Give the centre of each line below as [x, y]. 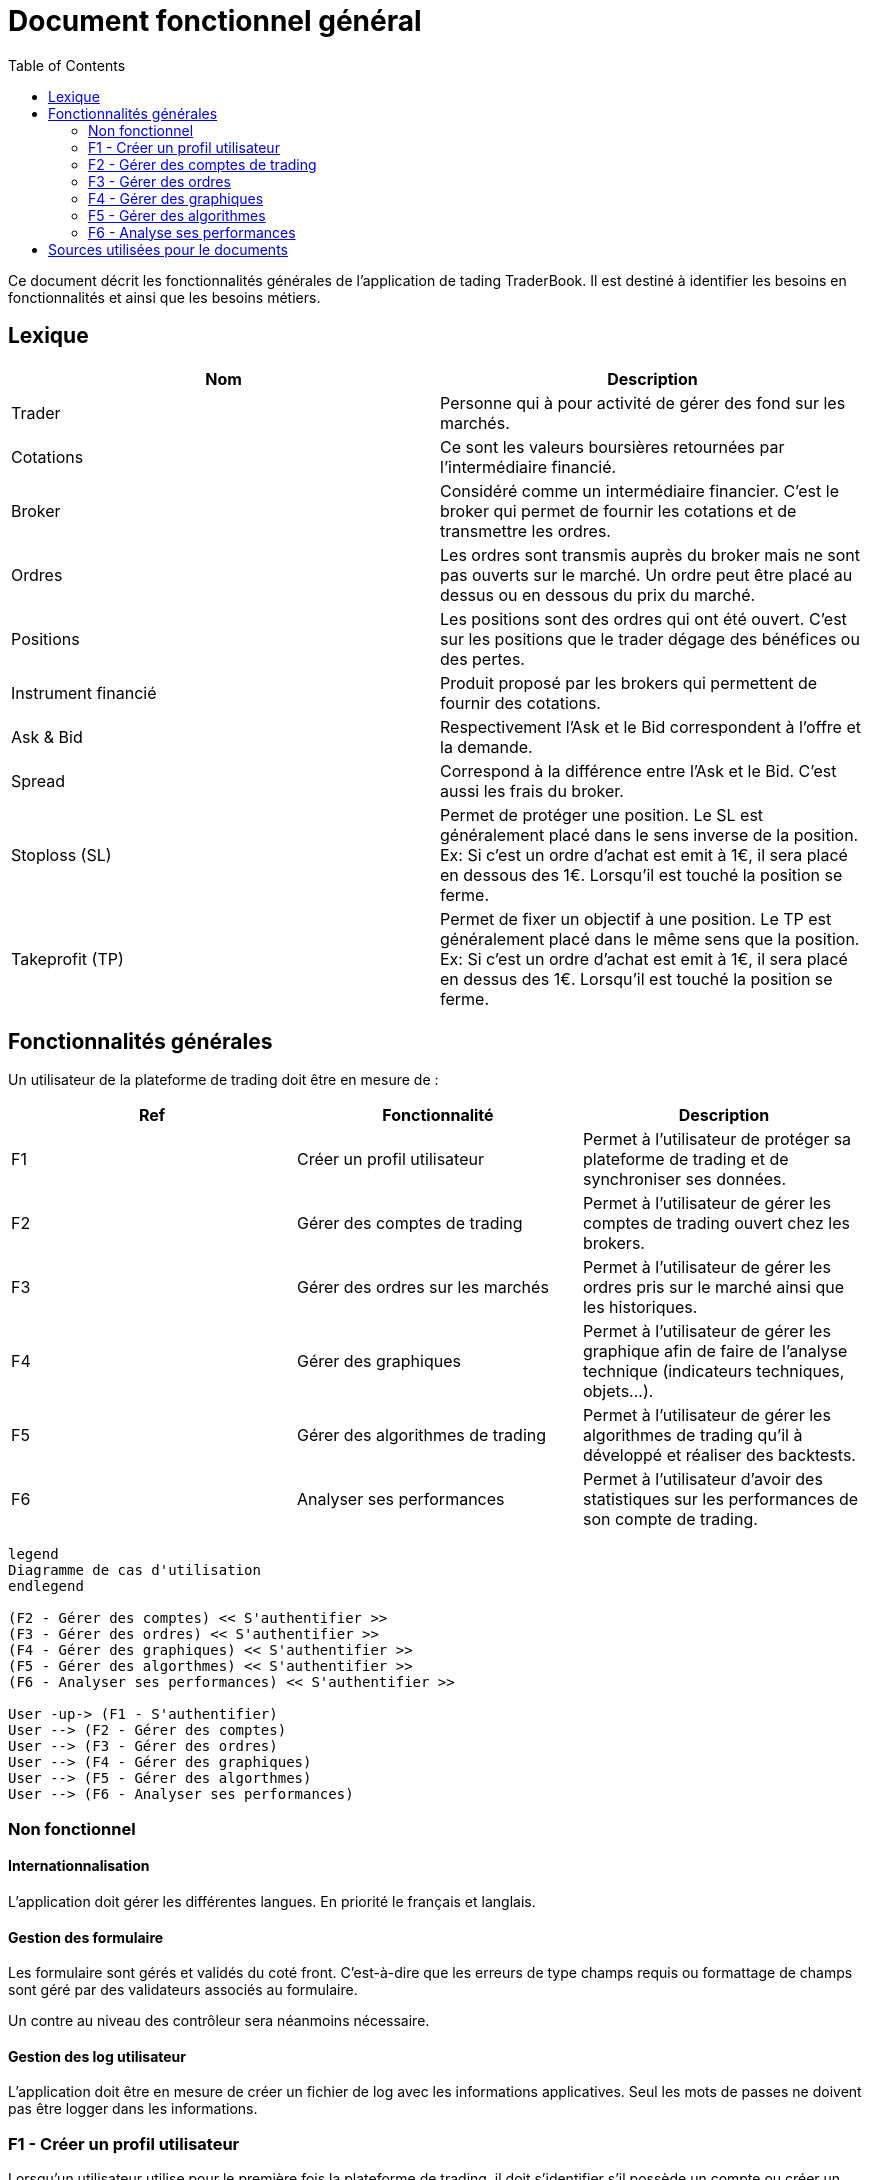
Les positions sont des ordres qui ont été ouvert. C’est [643, 618]
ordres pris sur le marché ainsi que [713, 1287]
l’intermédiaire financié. [528, 466]
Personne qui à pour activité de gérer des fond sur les [643, 402]
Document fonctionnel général [215, 21]
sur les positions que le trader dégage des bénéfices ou [650, 638]
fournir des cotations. [520, 702]
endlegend [46, 1586]
